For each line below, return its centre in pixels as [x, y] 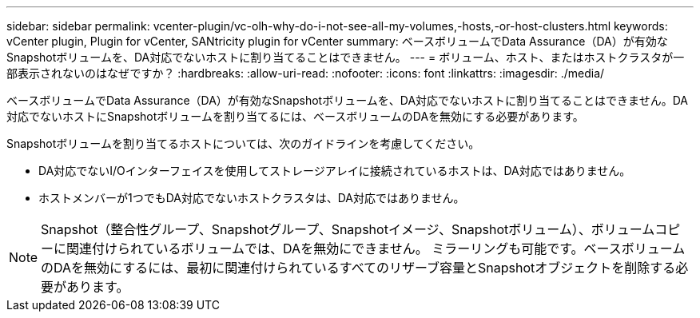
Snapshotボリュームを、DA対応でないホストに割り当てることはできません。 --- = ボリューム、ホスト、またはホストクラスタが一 [346, 57]
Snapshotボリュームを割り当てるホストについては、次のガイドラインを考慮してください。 [243, 143]
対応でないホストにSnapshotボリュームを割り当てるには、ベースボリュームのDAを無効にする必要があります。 [295, 116]
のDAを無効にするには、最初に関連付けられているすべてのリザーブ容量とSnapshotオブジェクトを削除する [358, 268]
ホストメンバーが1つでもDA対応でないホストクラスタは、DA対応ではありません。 [252, 198]
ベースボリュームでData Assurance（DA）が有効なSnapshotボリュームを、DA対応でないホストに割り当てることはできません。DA [347, 100]
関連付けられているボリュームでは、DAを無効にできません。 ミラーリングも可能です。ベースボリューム [376, 248]
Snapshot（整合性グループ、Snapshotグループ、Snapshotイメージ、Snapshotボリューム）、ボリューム [348, 229]
